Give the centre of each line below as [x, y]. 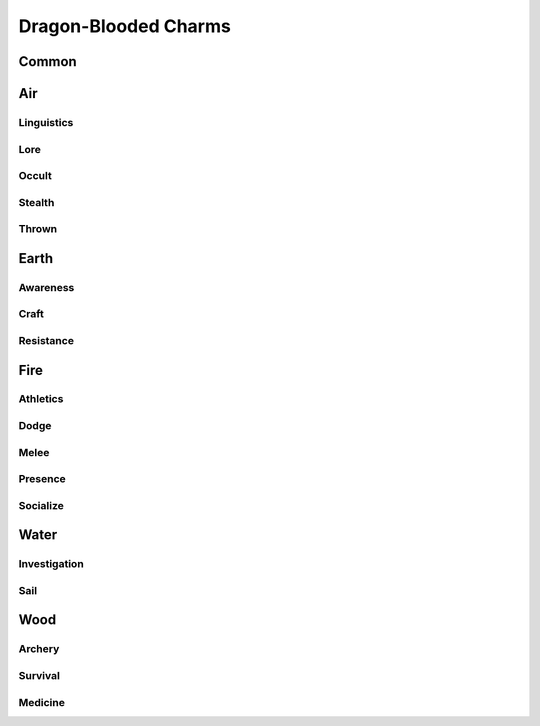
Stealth [36, 202]
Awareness [46, 287]
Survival [39, 676]
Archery [39, 649]
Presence [42, 479]
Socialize [41, 505]
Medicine [41, 702]
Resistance [46, 340]
